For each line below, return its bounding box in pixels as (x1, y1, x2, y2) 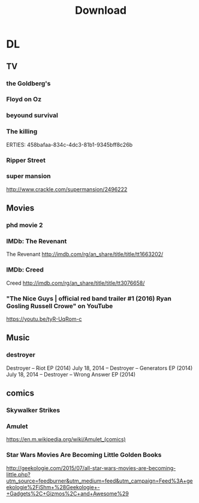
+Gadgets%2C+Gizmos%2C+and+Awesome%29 (6, 490, 129, 497)
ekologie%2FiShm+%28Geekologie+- (6, 483, 100, 490)
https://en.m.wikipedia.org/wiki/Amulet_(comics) (6, 436, 126, 443)
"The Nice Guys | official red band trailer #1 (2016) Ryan (6, 294, 172, 303)
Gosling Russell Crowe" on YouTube (6, 302, 113, 310)
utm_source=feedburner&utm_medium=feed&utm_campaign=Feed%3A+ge (6, 477, 193, 484)
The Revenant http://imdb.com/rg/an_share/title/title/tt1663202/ (6, 251, 164, 258)
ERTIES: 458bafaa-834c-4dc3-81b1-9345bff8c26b (6, 141, 133, 148)
